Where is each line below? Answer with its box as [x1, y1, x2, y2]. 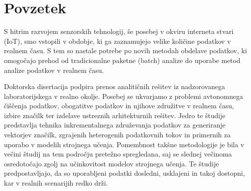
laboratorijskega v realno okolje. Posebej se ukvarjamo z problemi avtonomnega [4, 91, 243, 101]
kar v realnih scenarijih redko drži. [4, 178, 108, 188]
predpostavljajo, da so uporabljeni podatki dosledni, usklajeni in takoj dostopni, [4, 168, 245, 178]
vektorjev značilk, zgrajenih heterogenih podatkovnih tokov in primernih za [4, 129, 231, 140]
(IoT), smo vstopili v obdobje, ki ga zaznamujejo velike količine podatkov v [4, 35, 231, 46]
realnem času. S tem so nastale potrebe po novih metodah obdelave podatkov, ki [4, 45, 247, 56]
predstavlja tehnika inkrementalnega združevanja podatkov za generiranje [4, 120, 226, 130]
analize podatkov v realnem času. [4, 64, 104, 75]
